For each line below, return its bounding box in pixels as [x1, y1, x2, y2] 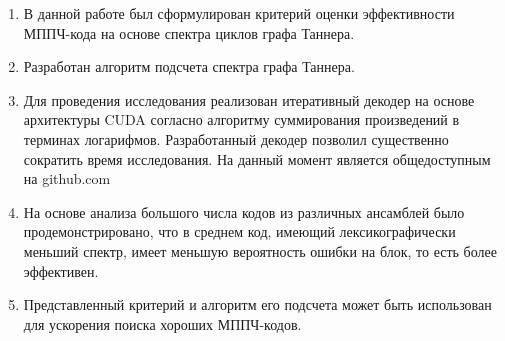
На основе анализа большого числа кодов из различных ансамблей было [23, 201, 465, 222]
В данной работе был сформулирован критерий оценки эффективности [23, 3, 455, 23]
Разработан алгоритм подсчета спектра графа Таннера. [23, 56, 355, 77]
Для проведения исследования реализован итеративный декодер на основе [23, 89, 475, 110]
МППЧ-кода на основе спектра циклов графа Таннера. [23, 22, 355, 43]
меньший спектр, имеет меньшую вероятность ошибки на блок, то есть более [23, 240, 497, 261]
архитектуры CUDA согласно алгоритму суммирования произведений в [23, 109, 460, 130]
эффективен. [23, 260, 99, 281]
